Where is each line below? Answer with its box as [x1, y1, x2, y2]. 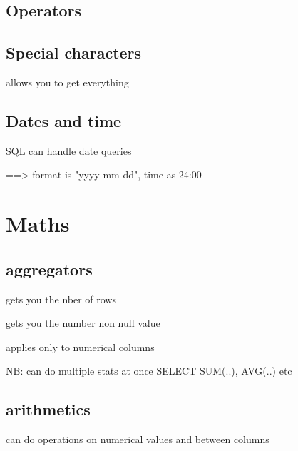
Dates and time [6, 109, 122, 131]
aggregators [6, 258, 93, 280]
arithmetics [6, 398, 91, 420]
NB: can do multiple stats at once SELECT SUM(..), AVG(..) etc [6, 363, 292, 378]
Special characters [6, 41, 142, 64]
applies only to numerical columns [6, 339, 155, 354]
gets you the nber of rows [6, 291, 116, 306]
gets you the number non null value [6, 315, 160, 330]
